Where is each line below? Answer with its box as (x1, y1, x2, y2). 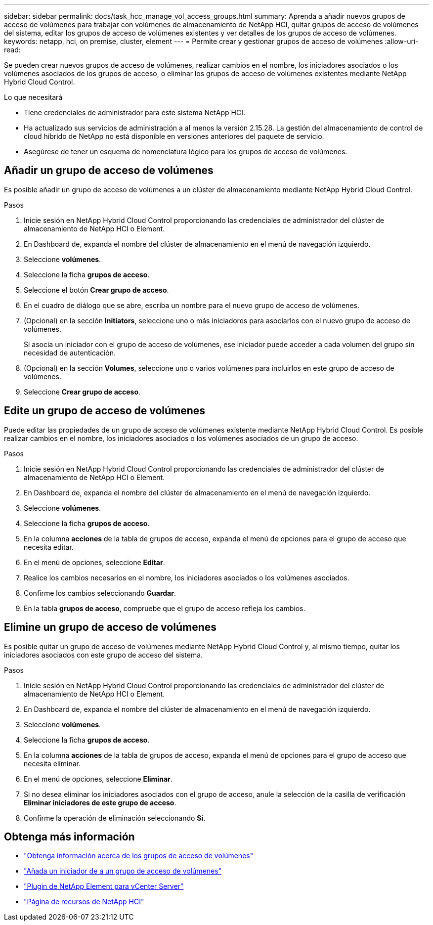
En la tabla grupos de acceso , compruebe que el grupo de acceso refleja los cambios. (24, 604, 305, 613)
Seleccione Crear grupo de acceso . (24, 387, 141, 396)
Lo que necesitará (4, 93, 63, 101)
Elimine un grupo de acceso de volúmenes (4, 621, 216, 634)
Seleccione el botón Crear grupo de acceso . (24, 285, 169, 294)
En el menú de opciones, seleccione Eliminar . (24, 774, 173, 783)
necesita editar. (24, 542, 74, 551)
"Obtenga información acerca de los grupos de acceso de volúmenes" (24, 851, 254, 860)
